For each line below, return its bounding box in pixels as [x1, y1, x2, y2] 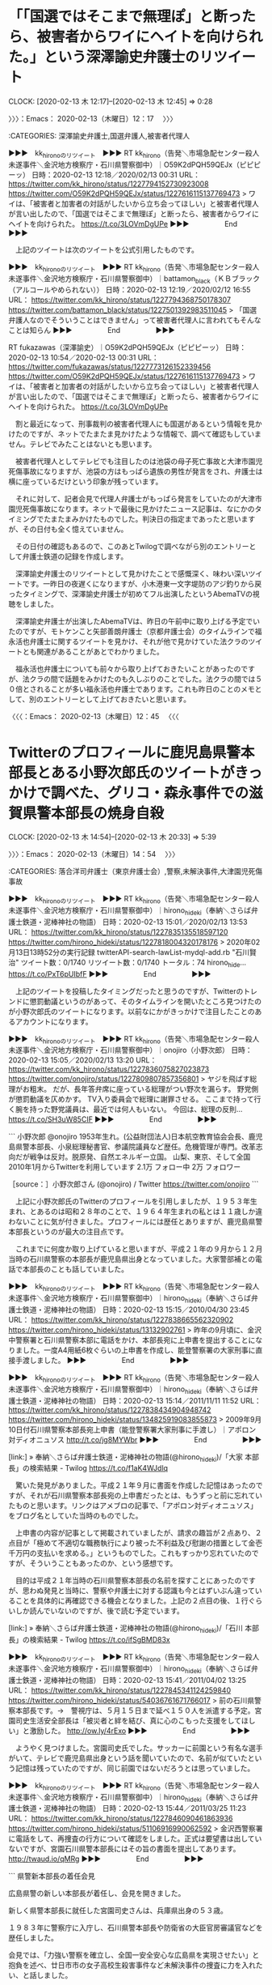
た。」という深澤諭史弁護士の [8, 48, 200, 66]
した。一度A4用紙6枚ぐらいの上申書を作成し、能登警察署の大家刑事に [22, 1345, 256, 1355]
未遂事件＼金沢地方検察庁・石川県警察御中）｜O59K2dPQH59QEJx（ [8, 160, 240, 169]
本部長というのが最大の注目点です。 [8, 1227, 128, 1237]
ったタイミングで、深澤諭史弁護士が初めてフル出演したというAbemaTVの [8, 589, 253, 599]
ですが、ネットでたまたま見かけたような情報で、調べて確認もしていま [29, 429, 262, 439]
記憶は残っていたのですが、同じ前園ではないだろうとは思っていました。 [15, 1763, 255, 1773]
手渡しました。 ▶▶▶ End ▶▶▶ [15, 1356, 190, 1365]
